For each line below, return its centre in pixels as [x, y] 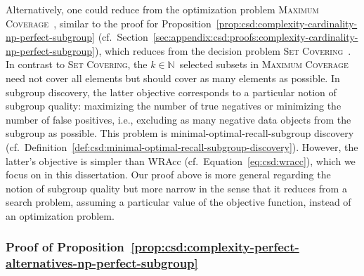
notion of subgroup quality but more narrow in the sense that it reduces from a [176, 188]
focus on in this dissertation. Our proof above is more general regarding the [168, 175]
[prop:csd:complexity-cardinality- [287, 23]
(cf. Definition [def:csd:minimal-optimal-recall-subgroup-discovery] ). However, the [182, 146]
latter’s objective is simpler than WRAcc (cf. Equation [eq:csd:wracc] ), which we [181, 160]
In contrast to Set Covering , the [77, 64]
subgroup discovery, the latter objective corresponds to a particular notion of [171, 92]
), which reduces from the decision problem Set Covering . [223, 50]
